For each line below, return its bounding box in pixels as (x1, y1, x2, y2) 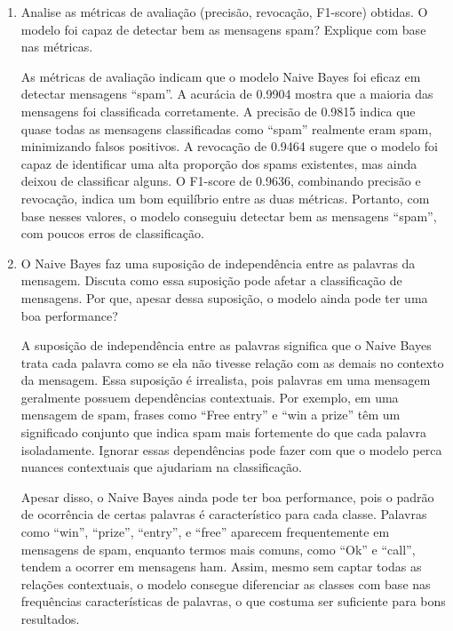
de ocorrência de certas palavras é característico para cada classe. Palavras (20, 505, 427, 523)
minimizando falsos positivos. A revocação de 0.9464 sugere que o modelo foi (20, 137, 438, 156)
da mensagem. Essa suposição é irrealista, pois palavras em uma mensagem (20, 371, 431, 389)
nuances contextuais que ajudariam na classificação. (20, 458, 302, 476)
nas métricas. (20, 37, 93, 56)
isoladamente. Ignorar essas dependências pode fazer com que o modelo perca (20, 440, 442, 459)
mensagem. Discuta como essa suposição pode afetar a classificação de (20, 271, 402, 290)
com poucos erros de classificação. (20, 224, 204, 243)
